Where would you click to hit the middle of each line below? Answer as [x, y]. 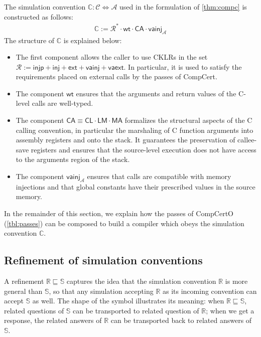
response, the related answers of [53, 320]
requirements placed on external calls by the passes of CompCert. [116, 76]
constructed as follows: [39, 16]
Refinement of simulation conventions [103, 260]
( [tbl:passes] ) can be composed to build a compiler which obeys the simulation [124, 223]
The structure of [29, 40]
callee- [247, 140]
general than [23, 291]
